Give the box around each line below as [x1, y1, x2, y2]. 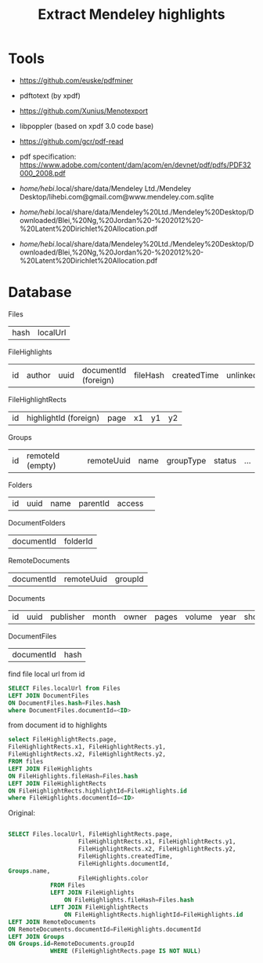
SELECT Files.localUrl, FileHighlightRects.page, [8, 830, 174, 838]
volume [185, 611, 213, 622]
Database [8, 284, 72, 302]
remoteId [26, 450, 60, 461]
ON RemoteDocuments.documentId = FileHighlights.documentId [8, 925, 201, 933]
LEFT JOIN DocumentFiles [8, 691, 89, 700]
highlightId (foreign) [26, 412, 100, 423]
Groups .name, [8, 866, 51, 875]
